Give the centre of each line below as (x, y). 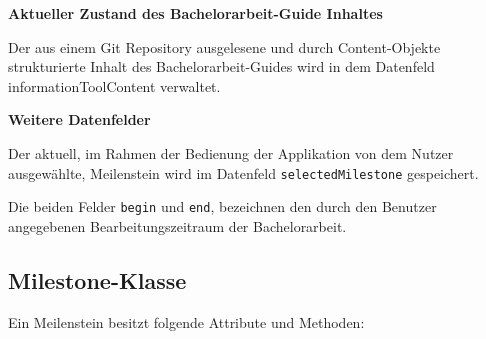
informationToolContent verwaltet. (114, 85)
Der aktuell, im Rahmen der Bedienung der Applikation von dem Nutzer (231, 152)
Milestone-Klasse (97, 279)
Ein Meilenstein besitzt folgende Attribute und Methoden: (186, 321)
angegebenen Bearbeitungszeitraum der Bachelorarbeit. (177, 225)
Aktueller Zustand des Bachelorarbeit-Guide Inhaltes (195, 13)
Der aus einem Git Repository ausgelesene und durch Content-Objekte (224, 46)
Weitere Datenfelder (79, 119)
